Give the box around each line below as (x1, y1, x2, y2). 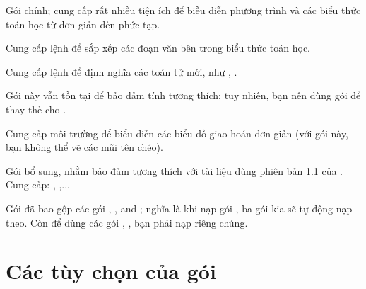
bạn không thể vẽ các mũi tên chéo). (6, 140, 163, 154)
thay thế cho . (6, 101, 66, 116)
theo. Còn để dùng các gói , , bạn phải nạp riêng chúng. (6, 215, 248, 229)
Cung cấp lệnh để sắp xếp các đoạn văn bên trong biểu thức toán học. (6, 40, 311, 55)
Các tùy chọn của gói (6, 256, 216, 285)
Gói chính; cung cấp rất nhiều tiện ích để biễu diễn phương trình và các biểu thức (6, 3, 361, 17)
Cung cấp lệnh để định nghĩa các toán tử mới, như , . (6, 64, 237, 79)
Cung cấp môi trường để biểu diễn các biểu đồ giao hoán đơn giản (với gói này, (6, 125, 349, 140)
